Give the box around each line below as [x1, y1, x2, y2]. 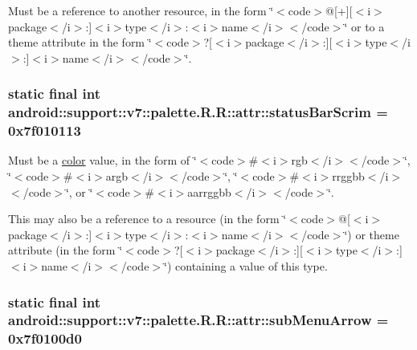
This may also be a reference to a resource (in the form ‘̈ [8, 210, 287, 227]
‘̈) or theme [344, 226, 399, 242]
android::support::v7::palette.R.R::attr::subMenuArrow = [8, 310, 389, 330]
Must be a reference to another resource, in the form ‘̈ [8, 2, 274, 18]
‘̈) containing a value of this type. [164, 258, 328, 274]
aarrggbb [187, 183, 231, 200]
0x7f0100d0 [8, 328, 82, 348]
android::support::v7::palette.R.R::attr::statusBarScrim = [8, 102, 388, 122]
